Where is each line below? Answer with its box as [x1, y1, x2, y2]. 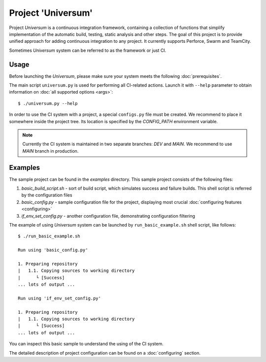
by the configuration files [21, 192, 72, 198]
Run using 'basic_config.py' [18, 247, 88, 253]
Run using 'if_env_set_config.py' [18, 296, 101, 301]
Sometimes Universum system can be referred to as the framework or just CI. [9, 47, 166, 53]
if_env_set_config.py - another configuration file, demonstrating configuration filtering [21, 213, 196, 219]
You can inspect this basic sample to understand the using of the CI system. [9, 341, 164, 347]
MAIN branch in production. [22, 148, 79, 154]
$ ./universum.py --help [18, 100, 78, 106]
